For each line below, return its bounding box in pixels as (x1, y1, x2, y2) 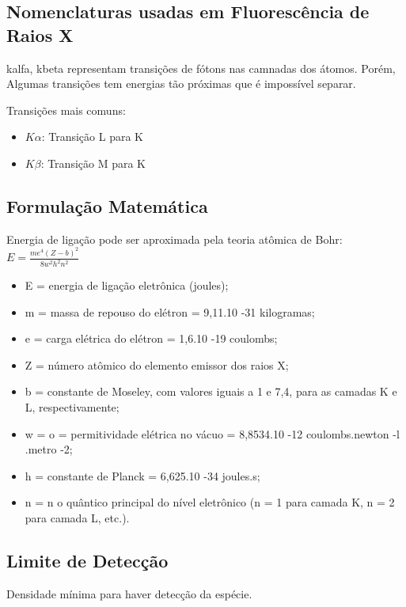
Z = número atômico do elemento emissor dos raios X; (25, 356, 289, 373)
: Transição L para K (41, 128, 143, 145)
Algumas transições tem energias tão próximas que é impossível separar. (6, 75, 356, 92)
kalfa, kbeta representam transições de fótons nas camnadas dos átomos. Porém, (6, 59, 396, 76)
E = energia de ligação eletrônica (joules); (25, 277, 229, 294)
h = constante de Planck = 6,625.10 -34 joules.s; (25, 467, 260, 484)
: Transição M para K (40, 154, 146, 171)
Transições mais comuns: (6, 101, 126, 118)
